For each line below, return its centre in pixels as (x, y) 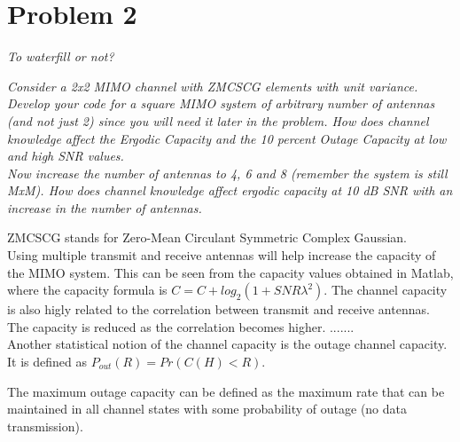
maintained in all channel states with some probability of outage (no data (207, 409)
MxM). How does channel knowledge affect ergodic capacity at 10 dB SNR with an (230, 190)
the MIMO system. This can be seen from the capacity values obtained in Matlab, (230, 272)
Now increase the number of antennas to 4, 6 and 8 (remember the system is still (227, 173)
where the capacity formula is (87, 290)
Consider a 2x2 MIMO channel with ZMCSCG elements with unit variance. (213, 86)
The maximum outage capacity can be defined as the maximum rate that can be (226, 391)
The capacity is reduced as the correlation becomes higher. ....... (181, 326)
